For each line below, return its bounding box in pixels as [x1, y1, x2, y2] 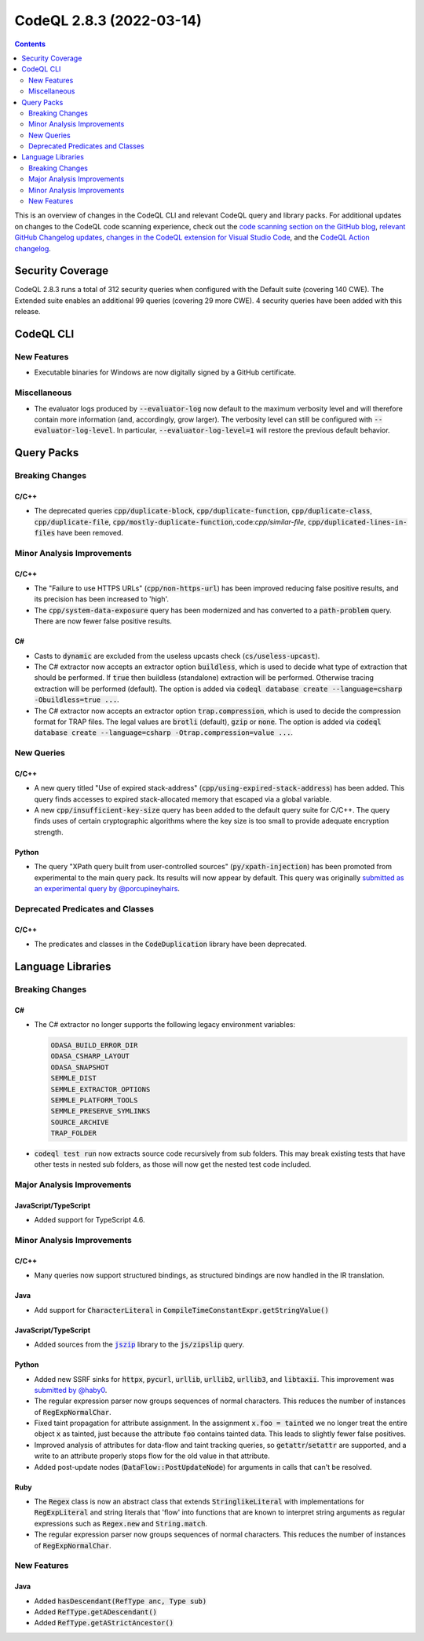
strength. [34, 827, 64, 836]
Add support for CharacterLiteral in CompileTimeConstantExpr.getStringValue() [34, 1305, 329, 1314]
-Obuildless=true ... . [34, 695, 119, 704]
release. [14, 307, 41, 316]
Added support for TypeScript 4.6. [34, 1215, 145, 1225]
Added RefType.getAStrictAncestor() [34, 1618, 174, 1628]
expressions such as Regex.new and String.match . [34, 1519, 208, 1528]
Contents [14, 39, 46, 49]
